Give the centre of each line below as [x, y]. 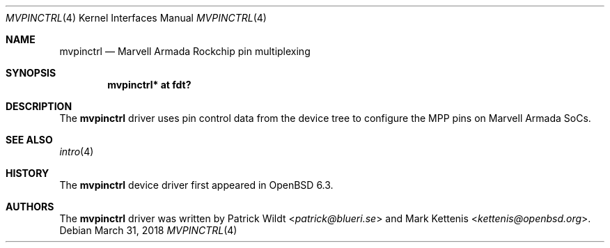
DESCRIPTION [39, 106]
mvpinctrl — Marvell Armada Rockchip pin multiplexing [185, 51]
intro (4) [77, 152]
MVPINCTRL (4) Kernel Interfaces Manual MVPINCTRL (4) [136, 18]
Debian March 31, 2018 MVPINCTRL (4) [148, 230]
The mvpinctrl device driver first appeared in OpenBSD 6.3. [196, 185]
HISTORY [28, 173]
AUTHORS [30, 207]
